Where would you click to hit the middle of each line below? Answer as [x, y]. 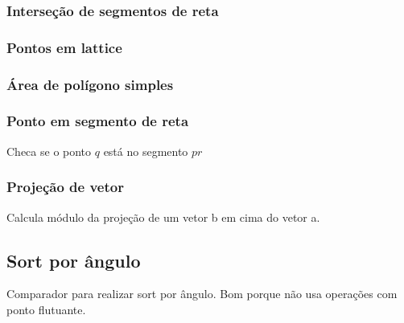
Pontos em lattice [64, 47]
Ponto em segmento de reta [98, 121]
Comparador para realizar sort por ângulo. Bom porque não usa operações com [202, 294]
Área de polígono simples [90, 84]
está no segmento [146, 151]
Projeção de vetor [65, 187]
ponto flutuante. [46, 309]
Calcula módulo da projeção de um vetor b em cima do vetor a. [163, 217]
